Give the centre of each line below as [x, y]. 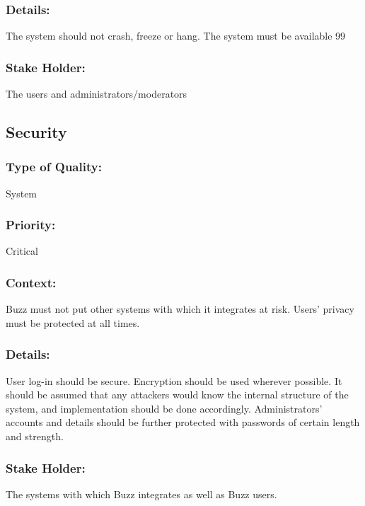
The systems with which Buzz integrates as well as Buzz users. [141, 494]
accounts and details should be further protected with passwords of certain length [183, 422]
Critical [22, 251]
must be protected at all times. [73, 322]
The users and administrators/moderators [97, 94]
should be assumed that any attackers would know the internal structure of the [177, 395]
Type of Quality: [54, 167]
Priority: [31, 225]
